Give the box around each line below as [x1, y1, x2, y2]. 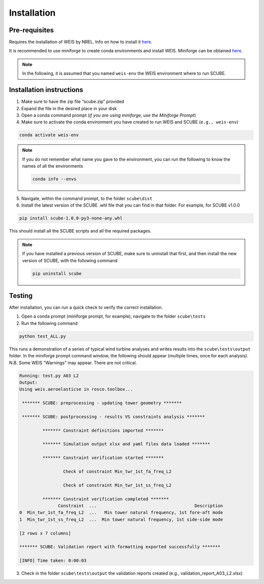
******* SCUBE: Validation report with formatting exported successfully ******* [19, 544, 221, 550]
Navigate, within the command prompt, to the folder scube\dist [21, 196, 153, 202]
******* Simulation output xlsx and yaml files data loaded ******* [42, 441, 210, 447]
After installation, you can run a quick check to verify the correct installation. [9, 304, 163, 310]
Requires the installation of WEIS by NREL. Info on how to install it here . [9, 39, 153, 45]
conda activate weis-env [19, 132, 79, 138]
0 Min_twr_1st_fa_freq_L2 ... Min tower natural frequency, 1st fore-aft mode [19, 510, 223, 515]
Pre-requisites [9, 26, 54, 34]
